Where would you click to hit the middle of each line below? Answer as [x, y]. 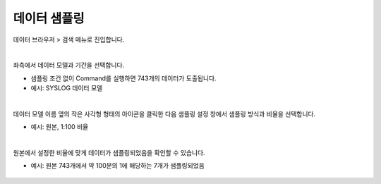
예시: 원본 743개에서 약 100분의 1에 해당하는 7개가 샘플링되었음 [117, 166]
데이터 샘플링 [49, 18]
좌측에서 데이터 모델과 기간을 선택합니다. [69, 65]
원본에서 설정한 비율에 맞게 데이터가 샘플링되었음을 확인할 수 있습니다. [109, 153]
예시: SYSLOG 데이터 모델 [67, 88]
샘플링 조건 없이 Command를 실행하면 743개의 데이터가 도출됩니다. [123, 78]
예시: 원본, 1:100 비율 [60, 127]
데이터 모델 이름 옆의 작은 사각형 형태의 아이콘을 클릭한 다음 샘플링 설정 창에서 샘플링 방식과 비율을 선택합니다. [164, 114]
